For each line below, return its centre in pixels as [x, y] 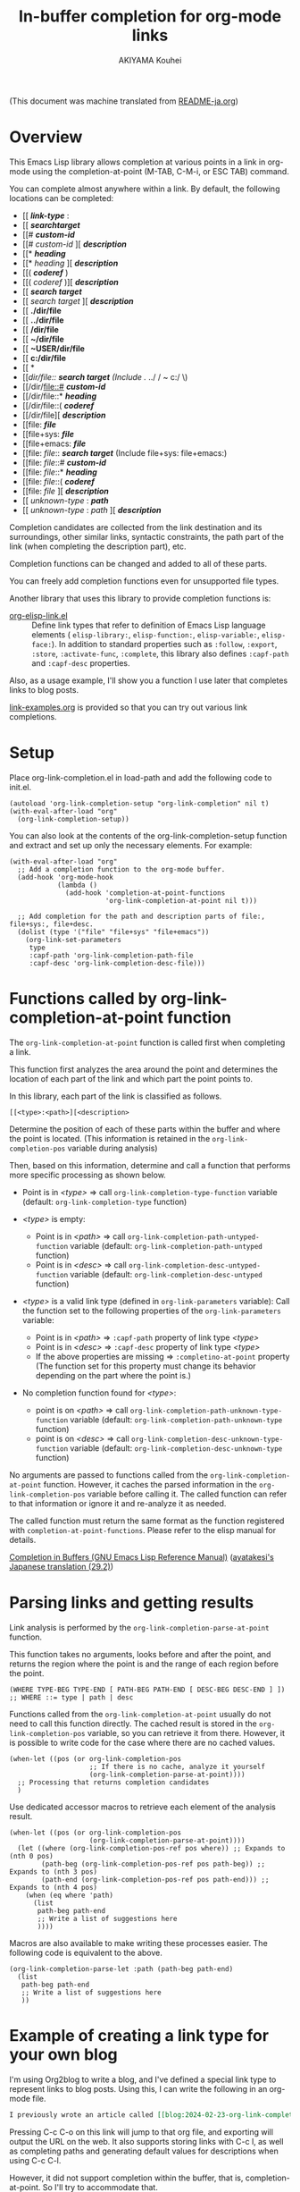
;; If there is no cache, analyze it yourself [177, 1766]
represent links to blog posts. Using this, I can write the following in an [138, 2088]
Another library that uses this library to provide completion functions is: [140, 598]
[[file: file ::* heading [60, 472]
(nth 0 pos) [31, 1856]
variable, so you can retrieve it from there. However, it [186, 1733]
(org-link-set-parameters [74, 940]
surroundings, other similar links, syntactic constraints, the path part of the [146, 536]
